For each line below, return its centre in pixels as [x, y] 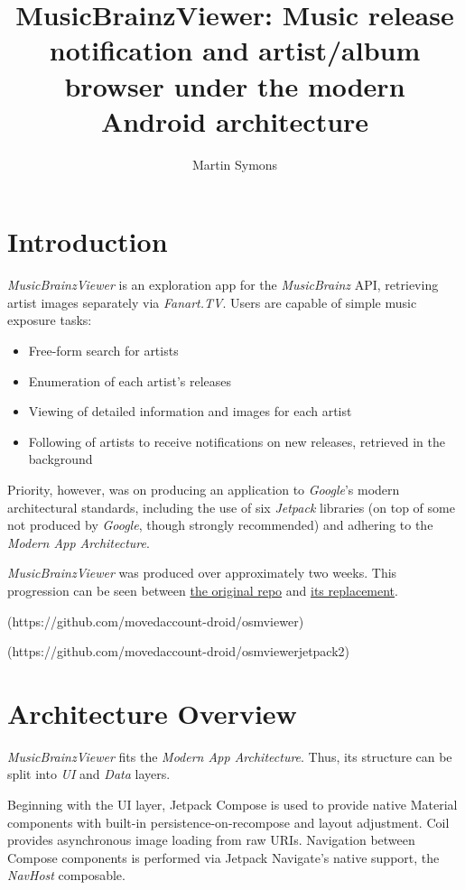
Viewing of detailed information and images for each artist [190, 411]
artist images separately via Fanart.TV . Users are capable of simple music [212, 302]
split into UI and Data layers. [89, 774]
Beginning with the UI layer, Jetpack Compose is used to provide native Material [232, 805]
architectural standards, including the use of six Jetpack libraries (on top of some [231, 507]
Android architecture [235, 121]
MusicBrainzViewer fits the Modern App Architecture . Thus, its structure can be [230, 756]
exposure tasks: [50, 320]
